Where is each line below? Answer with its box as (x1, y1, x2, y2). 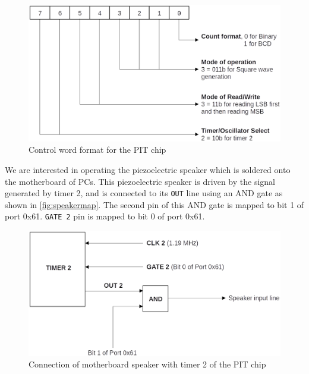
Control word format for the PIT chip (29, 143, 166, 156)
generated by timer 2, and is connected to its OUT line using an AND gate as (5, 187, 283, 199)
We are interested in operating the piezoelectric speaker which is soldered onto (5, 163, 291, 175)
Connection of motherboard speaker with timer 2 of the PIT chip (29, 358, 266, 370)
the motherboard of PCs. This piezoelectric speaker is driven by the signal (5, 175, 275, 187)
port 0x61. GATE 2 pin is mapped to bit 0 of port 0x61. (5, 210, 205, 222)
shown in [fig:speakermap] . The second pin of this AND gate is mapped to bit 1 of (5, 198, 304, 210)
